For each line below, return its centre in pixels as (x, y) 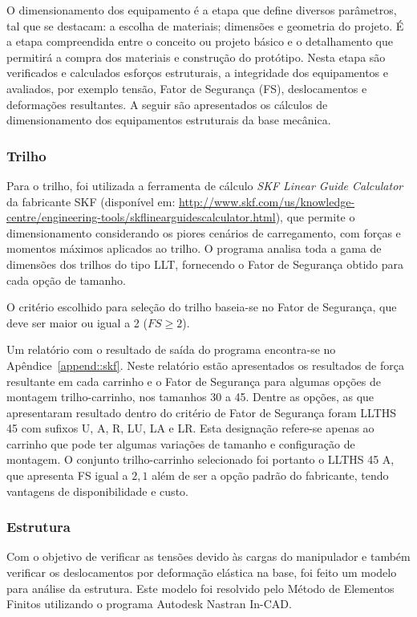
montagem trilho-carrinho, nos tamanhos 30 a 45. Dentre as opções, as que (190, 397)
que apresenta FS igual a (67, 475)
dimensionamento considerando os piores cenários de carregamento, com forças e (204, 232)
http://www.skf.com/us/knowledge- (267, 201)
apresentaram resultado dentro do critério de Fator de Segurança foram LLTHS (202, 412)
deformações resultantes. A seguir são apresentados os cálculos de (167, 104)
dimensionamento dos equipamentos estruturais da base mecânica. (169, 120)
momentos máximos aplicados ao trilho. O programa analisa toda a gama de (194, 248)
